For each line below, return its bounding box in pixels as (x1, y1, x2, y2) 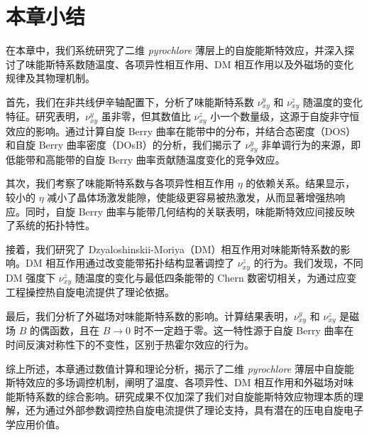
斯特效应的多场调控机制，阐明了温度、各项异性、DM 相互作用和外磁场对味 (6, 375, 354, 390)
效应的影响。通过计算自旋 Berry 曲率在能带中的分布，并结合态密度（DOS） (6, 123, 356, 138)
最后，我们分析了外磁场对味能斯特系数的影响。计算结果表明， (6, 308, 294, 323)
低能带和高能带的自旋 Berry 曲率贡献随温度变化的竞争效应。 (6, 151, 285, 166)
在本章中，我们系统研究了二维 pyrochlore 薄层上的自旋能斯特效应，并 (6, 43, 324, 58)
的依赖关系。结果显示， (246, 176, 356, 191)
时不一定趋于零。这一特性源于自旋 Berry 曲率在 (133, 323, 354, 338)
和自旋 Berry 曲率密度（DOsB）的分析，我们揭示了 (6, 137, 242, 152)
